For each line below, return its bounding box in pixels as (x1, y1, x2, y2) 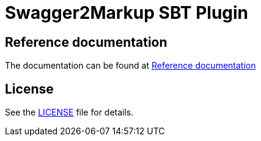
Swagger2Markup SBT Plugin (5, 2, 249, 23)
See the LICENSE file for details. (5, 107, 134, 118)
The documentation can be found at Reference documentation (5, 60, 256, 71)
